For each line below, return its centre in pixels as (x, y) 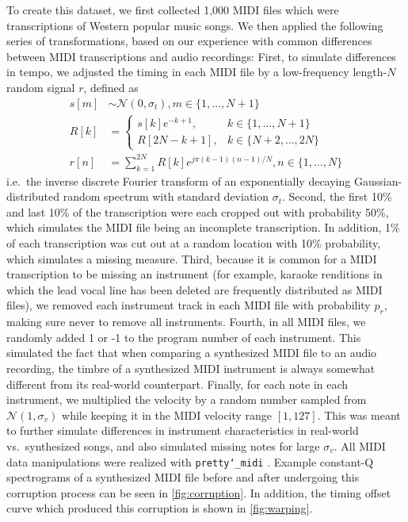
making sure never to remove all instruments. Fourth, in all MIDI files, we (186, 322)
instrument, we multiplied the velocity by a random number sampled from (187, 399)
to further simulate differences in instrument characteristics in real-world (183, 430)
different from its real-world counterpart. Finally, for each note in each (177, 384)
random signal (41, 87)
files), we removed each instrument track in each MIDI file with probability (189, 305)
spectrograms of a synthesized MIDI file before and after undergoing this (183, 477)
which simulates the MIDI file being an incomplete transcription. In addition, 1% (203, 227)
